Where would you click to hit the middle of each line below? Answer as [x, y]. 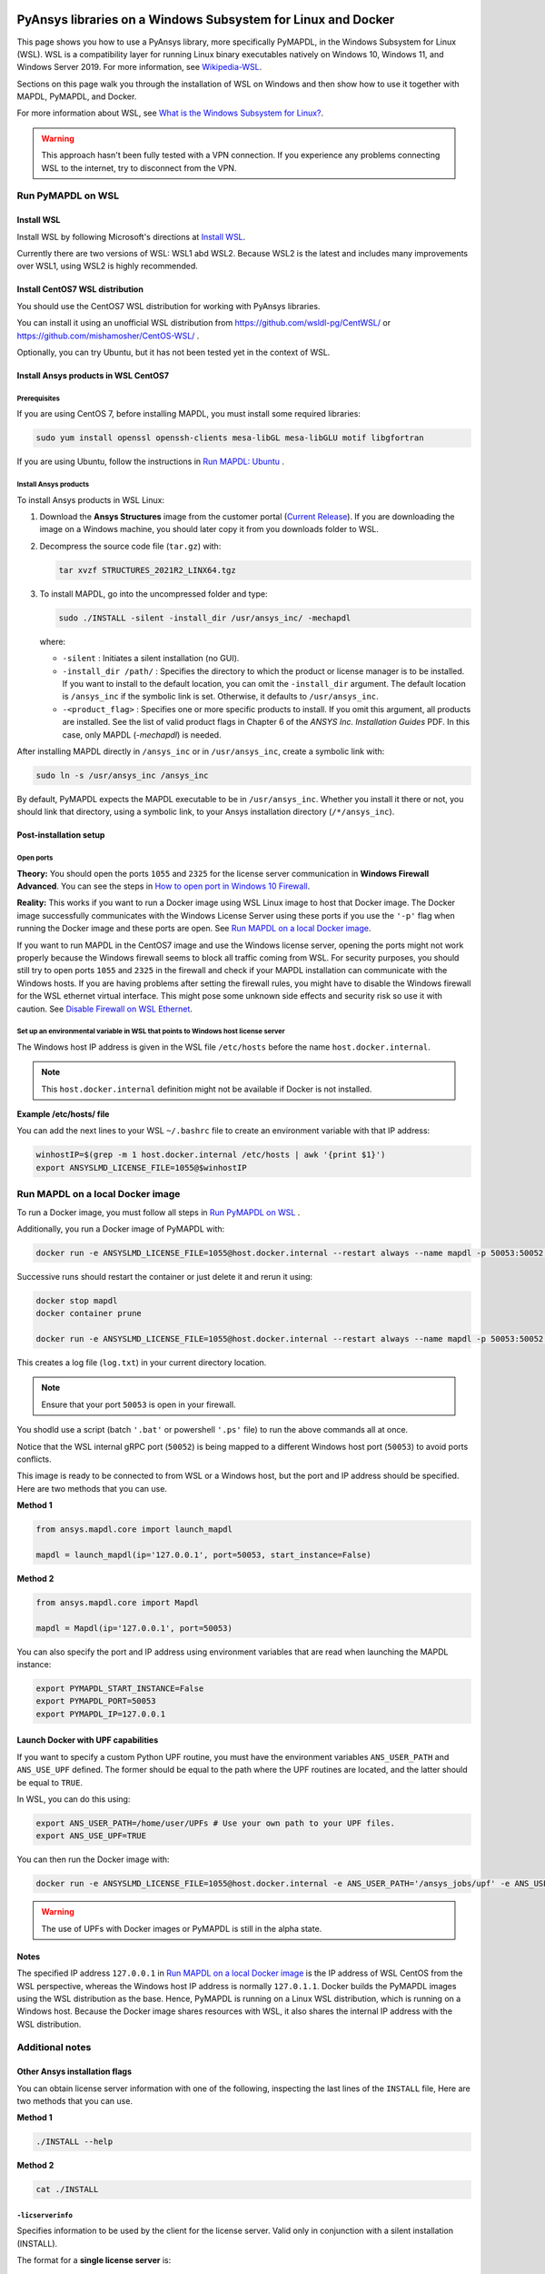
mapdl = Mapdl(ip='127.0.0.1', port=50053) [134, 1628]
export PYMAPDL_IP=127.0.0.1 [101, 1714]
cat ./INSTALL [67, 2189]
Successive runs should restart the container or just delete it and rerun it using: [165, 1276]
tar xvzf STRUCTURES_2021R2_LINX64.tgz [147, 570]
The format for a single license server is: [94, 2260]
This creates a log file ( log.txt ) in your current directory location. [142, 1363]
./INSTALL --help [74, 2142]
